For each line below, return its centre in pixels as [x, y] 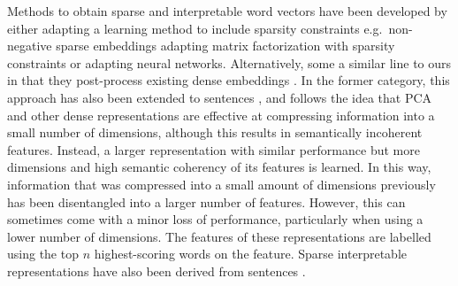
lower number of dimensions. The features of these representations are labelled [219, 236]
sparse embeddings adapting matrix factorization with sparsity [225, 46]
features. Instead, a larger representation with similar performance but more [214, 149]
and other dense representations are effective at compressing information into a [221, 115]
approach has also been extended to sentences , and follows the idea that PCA [220, 97]
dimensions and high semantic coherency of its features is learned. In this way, [219, 167]
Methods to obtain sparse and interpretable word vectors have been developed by [227, 11]
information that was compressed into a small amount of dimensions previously [221, 184]
